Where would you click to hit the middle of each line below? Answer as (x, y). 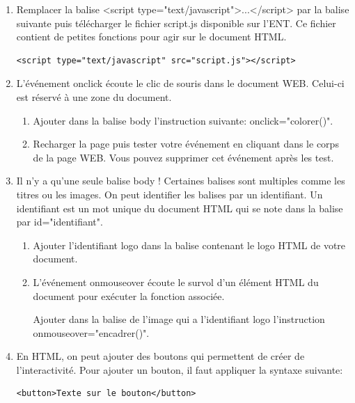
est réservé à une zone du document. (94, 96)
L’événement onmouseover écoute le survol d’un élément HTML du (176, 282)
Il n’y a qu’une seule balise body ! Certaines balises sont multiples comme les (181, 181)
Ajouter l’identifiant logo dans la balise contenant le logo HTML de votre (189, 245)
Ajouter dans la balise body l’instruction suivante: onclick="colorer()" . (183, 120)
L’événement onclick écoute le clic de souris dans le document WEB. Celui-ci (180, 83)
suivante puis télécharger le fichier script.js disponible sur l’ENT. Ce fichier (176, 23)
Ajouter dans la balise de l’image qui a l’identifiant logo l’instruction (179, 319)
